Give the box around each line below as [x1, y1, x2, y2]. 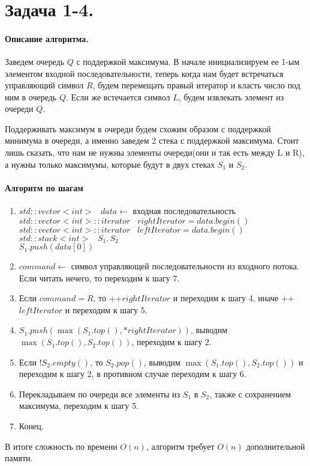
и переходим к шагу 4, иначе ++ [173, 292, 294, 304]
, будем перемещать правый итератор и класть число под [92, 79, 300, 91]
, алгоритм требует [146, 440, 215, 452]
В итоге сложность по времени [5, 440, 118, 452]
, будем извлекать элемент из [178, 90, 284, 103]
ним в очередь [5, 90, 57, 103]
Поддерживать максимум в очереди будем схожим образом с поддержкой [5, 122, 271, 135]
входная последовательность [133, 204, 236, 217]
